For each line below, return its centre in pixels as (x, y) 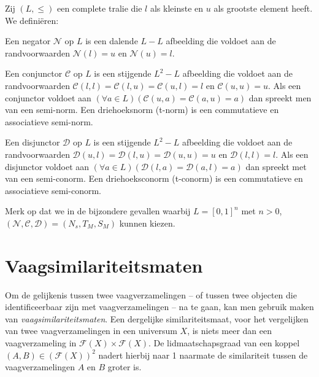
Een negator (28, 41)
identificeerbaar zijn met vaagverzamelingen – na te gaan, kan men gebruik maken (159, 307)
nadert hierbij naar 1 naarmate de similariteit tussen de (203, 355)
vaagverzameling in (41, 343)
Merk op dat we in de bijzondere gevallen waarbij (98, 211)
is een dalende (112, 41)
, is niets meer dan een (229, 331)
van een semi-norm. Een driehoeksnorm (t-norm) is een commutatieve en (142, 110)
